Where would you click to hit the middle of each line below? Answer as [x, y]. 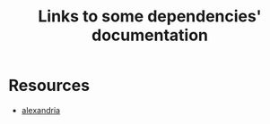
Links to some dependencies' [150, 17]
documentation [150, 35]
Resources [49, 86]
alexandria [40, 110]
